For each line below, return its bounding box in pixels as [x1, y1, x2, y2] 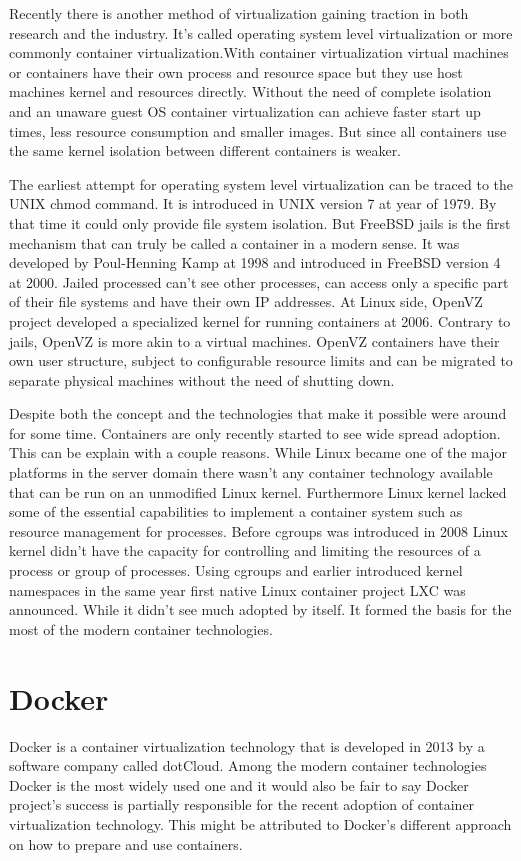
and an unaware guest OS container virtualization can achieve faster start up [9, 100, 481, 121]
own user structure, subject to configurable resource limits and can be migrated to [9, 350, 513, 371]
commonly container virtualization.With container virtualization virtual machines [9, 42, 509, 63]
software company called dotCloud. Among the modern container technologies [9, 755, 487, 776]
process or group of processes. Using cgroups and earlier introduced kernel [9, 560, 463, 581]
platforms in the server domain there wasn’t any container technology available [9, 462, 493, 483]
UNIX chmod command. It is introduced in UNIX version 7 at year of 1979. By [9, 193, 497, 214]
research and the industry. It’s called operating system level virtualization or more [9, 22, 513, 43]
